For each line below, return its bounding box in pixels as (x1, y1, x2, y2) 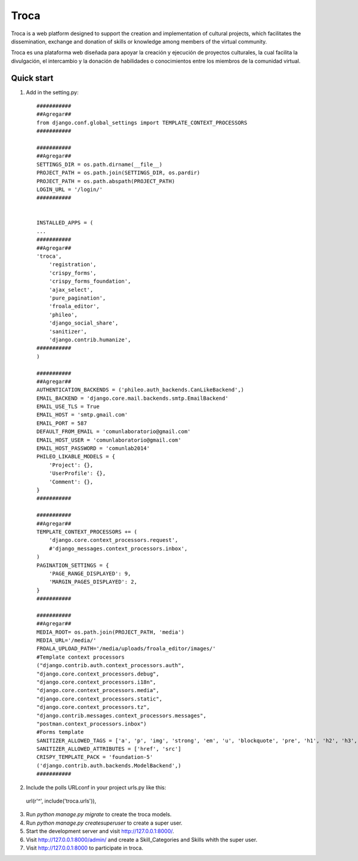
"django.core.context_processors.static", (36, 695, 163, 702)
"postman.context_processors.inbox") (36, 720, 147, 727)
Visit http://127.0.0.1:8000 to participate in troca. (26, 844, 143, 851)
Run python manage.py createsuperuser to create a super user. (26, 819, 183, 826)
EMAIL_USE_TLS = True (36, 403, 100, 410)
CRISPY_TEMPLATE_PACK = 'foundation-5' (36, 754, 153, 761)
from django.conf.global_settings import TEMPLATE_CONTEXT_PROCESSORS (36, 119, 248, 126)
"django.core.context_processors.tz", (36, 704, 150, 711)
